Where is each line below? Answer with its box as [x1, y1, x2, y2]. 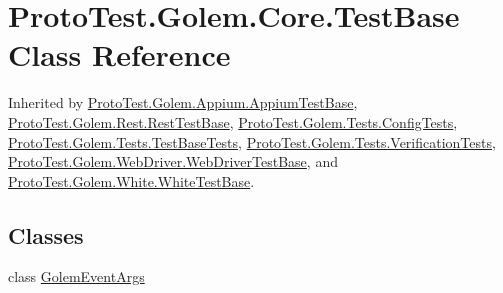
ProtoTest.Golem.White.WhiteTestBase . [8, 170, 255, 191]
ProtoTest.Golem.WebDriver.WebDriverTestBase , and [8, 151, 338, 172]
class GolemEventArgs [8, 266, 145, 287]
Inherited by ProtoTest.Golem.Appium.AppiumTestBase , [8, 92, 358, 113]
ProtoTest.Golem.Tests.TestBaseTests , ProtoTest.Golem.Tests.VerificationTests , [8, 131, 496, 152]
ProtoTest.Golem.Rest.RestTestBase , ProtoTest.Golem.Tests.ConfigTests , [8, 111, 458, 132]
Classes [8, 219, 84, 250]
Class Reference [8, 34, 231, 75]
